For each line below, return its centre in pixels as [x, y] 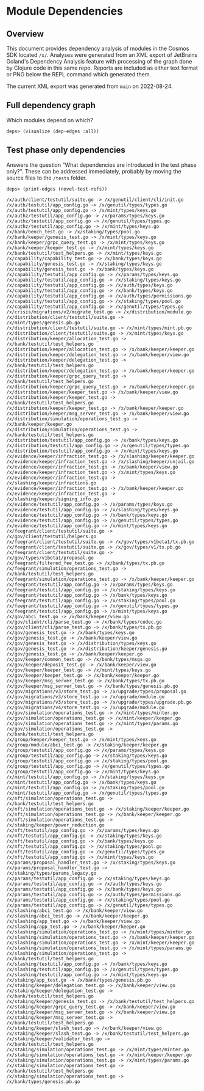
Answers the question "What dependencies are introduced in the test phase [101, 165]
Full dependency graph [51, 105]
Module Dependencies [65, 11]
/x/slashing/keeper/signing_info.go [53, 499]
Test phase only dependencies [66, 150]
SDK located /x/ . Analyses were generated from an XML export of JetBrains [102, 55]
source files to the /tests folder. [47, 178]
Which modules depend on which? [50, 120]
